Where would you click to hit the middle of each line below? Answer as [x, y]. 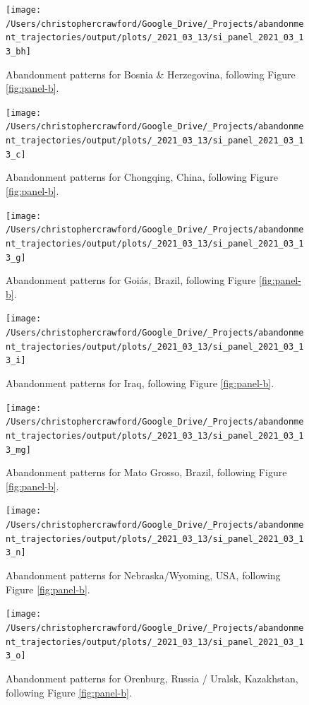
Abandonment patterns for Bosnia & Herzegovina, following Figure [151, 74]
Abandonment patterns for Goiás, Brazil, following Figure [131, 280]
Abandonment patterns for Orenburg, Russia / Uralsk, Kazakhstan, [152, 678]
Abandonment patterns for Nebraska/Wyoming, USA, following [143, 575]
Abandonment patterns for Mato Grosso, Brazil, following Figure [146, 472]
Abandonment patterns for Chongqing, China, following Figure [142, 177]
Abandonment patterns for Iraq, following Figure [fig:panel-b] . [140, 383]
